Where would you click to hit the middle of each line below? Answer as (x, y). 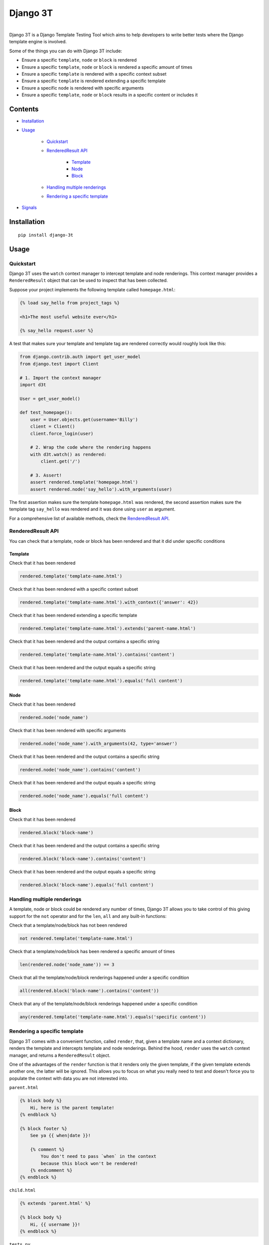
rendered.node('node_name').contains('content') (80, 770)
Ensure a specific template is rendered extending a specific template (94, 81)
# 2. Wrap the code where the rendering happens (91, 447)
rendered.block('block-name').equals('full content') (87, 885)
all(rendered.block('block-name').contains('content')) (89, 991)
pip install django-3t (46, 235)
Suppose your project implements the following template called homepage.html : (92, 289)
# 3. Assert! (46, 475)
